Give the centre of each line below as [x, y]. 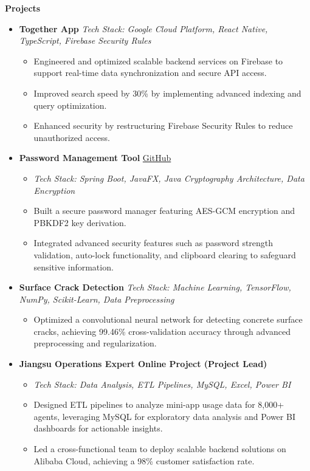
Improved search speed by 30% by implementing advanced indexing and [167, 93]
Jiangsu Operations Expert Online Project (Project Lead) [143, 364]
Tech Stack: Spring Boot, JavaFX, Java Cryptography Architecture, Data [169, 178]
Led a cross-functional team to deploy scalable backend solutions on [160, 449]
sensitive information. [74, 266]
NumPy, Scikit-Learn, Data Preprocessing [97, 299]
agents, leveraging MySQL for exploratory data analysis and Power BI [164, 416]
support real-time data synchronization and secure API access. [150, 73]
